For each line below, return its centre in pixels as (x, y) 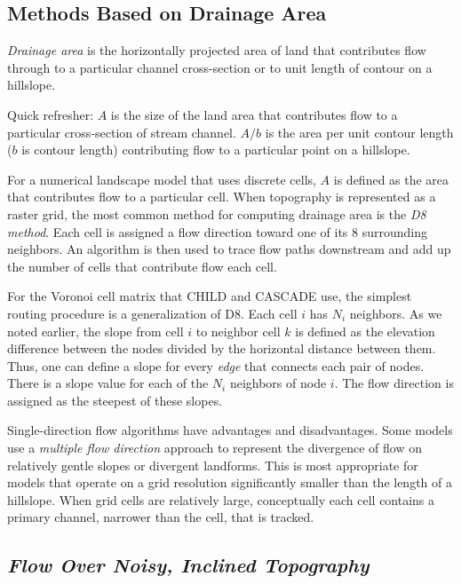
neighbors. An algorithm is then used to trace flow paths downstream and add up (229, 249)
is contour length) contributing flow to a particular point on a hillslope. (216, 150)
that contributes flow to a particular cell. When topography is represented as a (222, 197)
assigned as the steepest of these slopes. (115, 400)
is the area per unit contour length (359, 132)
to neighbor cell (238, 331)
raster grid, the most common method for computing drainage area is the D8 (217, 213)
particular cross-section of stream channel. (122, 132)
